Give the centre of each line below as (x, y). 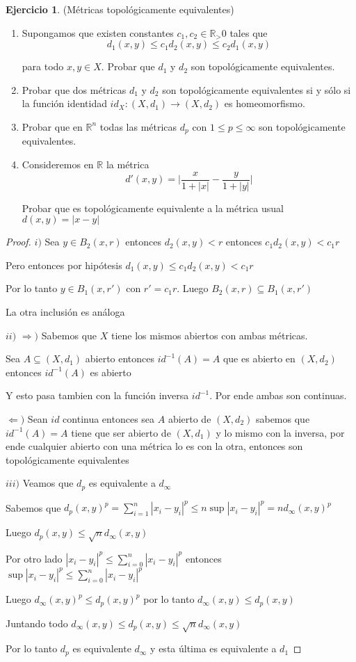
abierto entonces (120, 358)
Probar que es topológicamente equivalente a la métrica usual (153, 208)
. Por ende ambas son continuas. (278, 395)
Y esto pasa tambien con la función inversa (97, 395)
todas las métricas (138, 126)
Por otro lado (34, 558)
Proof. (18, 242)
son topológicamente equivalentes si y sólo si (257, 89)
